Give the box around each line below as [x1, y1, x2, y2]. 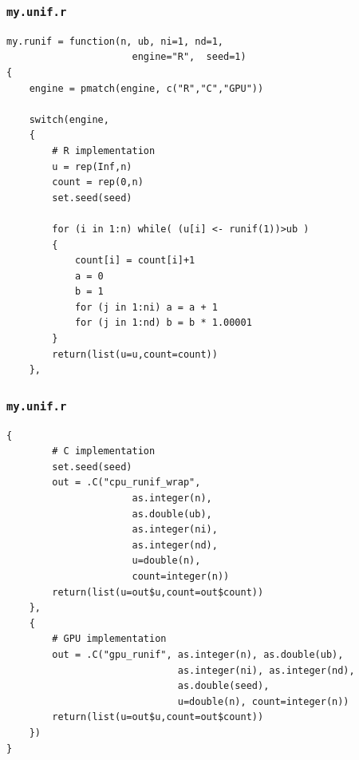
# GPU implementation [52, 633, 167, 645]
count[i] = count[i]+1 [74, 255, 195, 267]
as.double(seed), [177, 680, 270, 692]
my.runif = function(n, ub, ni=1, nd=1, [6, 35, 224, 47]
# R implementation [52, 144, 156, 156]
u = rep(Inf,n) [52, 160, 132, 172]
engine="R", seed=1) [132, 51, 247, 63]
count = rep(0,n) [52, 176, 144, 188]
